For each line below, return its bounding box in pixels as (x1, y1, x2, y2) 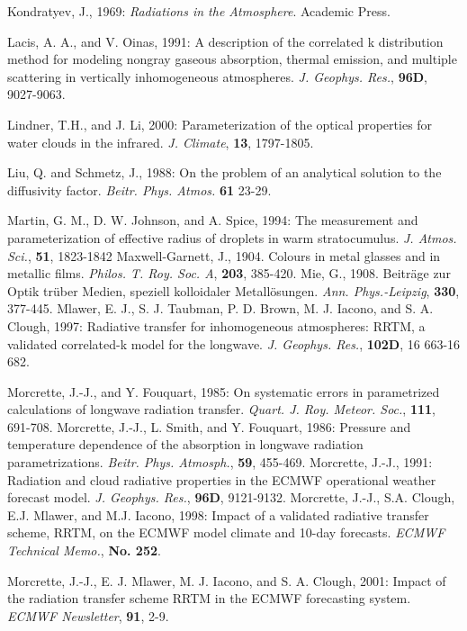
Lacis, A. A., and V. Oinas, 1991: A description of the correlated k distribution (7, 32, 444, 50)
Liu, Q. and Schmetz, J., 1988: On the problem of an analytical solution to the (7, 163, 442, 182)
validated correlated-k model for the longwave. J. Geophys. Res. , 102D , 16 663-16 (7, 334, 461, 353)
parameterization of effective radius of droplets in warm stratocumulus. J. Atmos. (7, 228, 457, 247)
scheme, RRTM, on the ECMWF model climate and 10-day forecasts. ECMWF (7, 523, 445, 542)
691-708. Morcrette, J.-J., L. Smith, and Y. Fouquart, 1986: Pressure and (7, 417, 411, 436)
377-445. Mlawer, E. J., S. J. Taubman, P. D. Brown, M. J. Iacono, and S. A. (7, 299, 434, 318)
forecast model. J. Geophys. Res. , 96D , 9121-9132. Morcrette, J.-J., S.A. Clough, (7, 488, 455, 507)
